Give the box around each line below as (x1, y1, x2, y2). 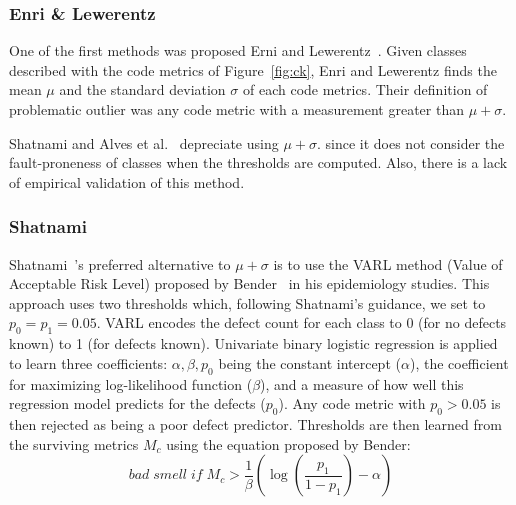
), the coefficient (409, 352, 509, 373)
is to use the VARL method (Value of (273, 253, 503, 274)
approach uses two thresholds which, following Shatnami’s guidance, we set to (9, 292, 486, 313)
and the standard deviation (59, 79, 226, 100)
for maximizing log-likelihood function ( (9, 373, 253, 394)
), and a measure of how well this (260, 373, 464, 394)
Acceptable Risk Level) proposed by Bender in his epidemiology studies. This (9, 273, 490, 294)
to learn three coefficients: (9, 352, 168, 373)
